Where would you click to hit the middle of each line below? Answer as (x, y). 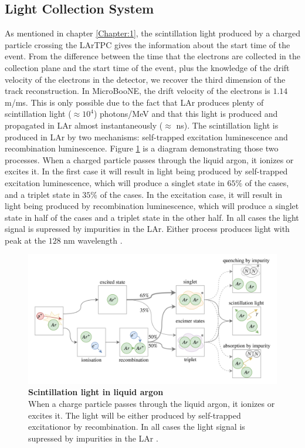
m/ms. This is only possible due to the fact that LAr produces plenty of (134, 102)
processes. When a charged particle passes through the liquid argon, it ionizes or (149, 159)
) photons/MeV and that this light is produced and (186, 114)
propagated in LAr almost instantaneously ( (84, 125)
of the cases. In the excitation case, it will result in (191, 194)
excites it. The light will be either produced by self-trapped (135, 415)
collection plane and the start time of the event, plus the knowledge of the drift (147, 67)
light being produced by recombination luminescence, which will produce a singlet (152, 206)
